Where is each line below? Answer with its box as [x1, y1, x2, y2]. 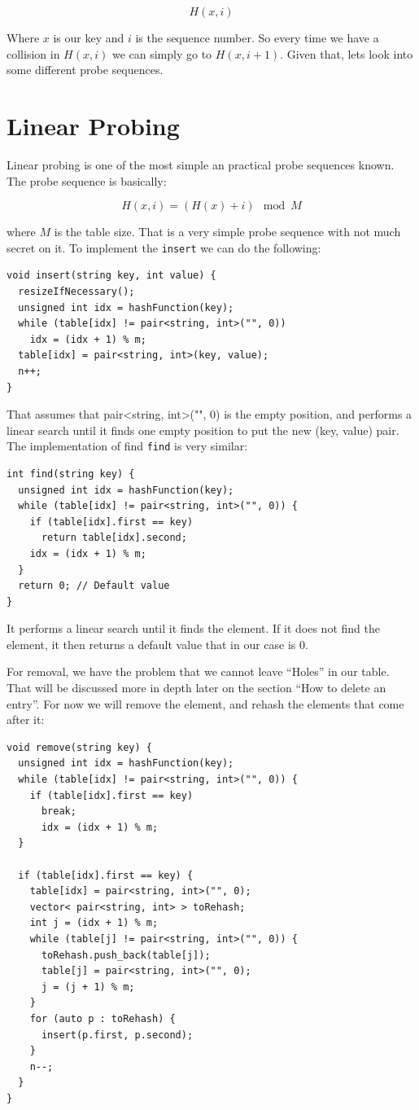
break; [41, 805, 76, 818]
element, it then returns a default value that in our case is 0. [7, 635, 308, 652]
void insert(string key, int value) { [7, 270, 216, 282]
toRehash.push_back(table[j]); [41, 949, 211, 961]
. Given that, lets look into [280, 45, 413, 62]
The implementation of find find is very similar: [7, 437, 248, 454]
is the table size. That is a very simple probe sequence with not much [54, 223, 401, 240]
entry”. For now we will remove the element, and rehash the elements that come [7, 695, 404, 712]
